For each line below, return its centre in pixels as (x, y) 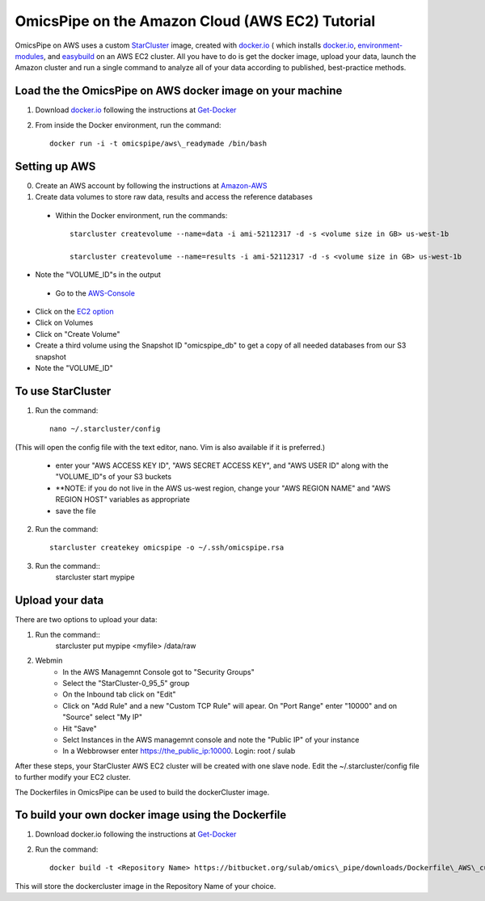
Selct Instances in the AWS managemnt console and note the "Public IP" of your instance (211, 740)
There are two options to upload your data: (86, 620)
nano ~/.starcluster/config (105, 429)
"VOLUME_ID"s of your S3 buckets (114, 477)
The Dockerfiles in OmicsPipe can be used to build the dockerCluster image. (142, 792)
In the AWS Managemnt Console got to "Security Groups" (158, 672)
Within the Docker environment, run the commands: (141, 215)
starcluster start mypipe (95, 577)
